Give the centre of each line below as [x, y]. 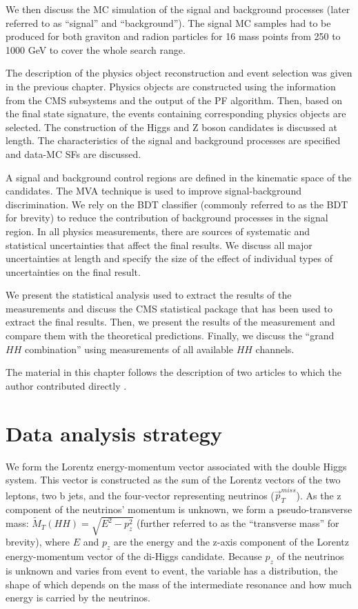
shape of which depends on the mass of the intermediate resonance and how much [179, 584]
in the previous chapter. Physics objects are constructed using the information [171, 86]
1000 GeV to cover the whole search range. [96, 49]
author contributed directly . [66, 385]
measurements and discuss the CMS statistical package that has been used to [169, 308]
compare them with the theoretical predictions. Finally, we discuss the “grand [170, 336]
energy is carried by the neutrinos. [78, 598]
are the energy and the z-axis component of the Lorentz [232, 542]
